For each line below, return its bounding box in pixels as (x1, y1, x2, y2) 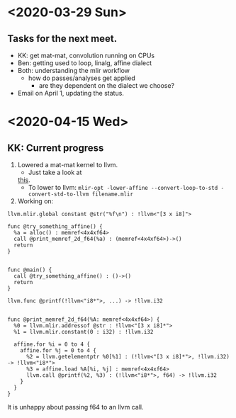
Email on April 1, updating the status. (17, 89, 124, 97)
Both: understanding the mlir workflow (17, 67, 130, 74)
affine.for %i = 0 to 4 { (13, 341, 91, 348)
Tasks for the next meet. (7, 33, 118, 45)
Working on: (17, 197, 54, 205)
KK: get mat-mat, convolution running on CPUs (17, 51, 154, 60)
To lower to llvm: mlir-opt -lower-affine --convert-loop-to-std (28, 183, 218, 191)
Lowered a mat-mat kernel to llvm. (17, 161, 118, 169)
